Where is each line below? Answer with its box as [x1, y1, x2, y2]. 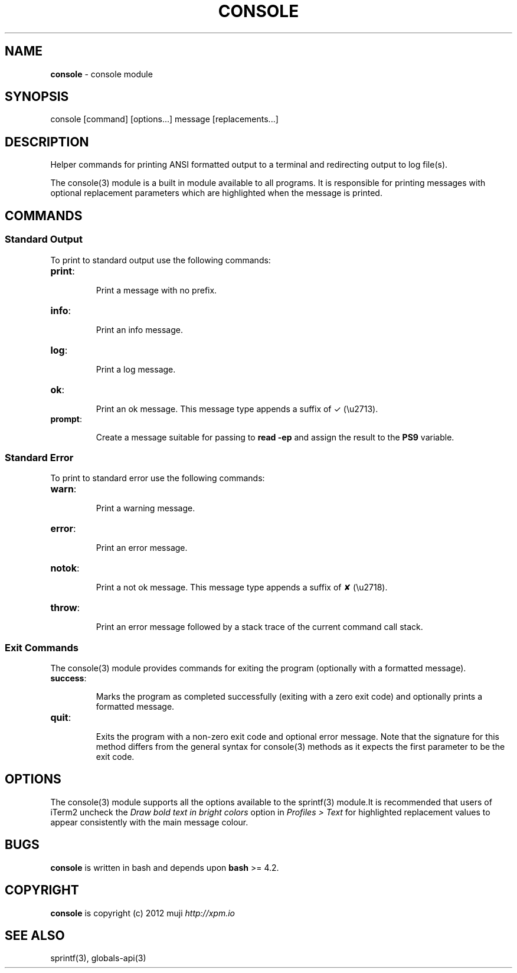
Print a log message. [96, 364, 176, 374]
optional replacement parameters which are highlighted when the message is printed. [50, 188, 382, 198]
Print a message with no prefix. [96, 285, 217, 295]
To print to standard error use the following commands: [50, 473, 265, 484]
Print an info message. [96, 324, 184, 335]
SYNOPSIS [5, 89, 69, 105]
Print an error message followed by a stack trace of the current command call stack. [96, 622, 423, 632]
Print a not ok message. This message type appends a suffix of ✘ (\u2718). [96, 582, 388, 593]
